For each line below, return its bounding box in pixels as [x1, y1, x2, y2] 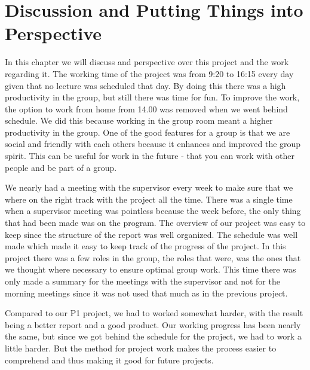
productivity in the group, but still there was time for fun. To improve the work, [5, 91, 300, 103]
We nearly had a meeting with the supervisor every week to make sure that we [5, 181, 293, 194]
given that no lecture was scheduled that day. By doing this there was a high [5, 79, 286, 91]
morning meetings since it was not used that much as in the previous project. [5, 286, 288, 299]
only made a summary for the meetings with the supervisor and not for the [5, 275, 280, 287]
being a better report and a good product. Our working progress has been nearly [5, 318, 301, 331]
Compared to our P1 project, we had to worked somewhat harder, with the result [5, 307, 303, 319]
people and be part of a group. [5, 161, 117, 173]
